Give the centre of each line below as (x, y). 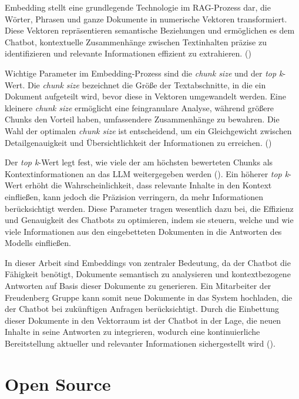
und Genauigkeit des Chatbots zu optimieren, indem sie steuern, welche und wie (149, 220)
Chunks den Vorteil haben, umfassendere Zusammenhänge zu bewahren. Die (142, 119)
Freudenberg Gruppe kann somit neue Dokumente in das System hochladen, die (149, 297)
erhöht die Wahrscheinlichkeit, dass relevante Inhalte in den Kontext (149, 185)
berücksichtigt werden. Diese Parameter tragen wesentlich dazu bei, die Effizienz (149, 208)
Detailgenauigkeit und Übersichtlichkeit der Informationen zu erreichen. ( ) (138, 142)
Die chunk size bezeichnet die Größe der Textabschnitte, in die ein (147, 84)
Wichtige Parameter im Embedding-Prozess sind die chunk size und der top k (144, 73)
